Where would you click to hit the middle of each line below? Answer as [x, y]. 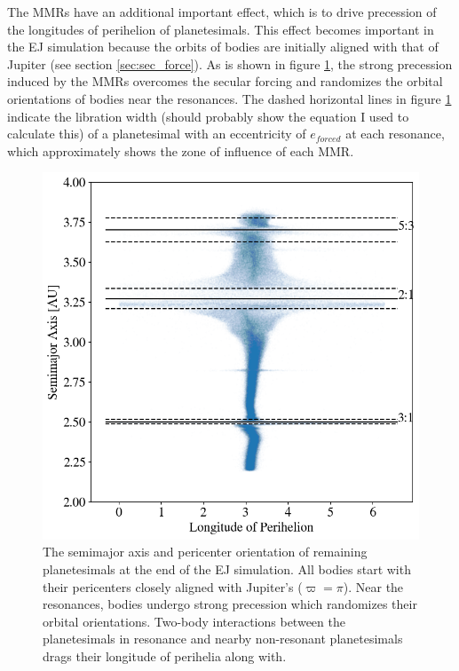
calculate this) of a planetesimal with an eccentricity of [157, 134]
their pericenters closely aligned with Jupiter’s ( [173, 586]
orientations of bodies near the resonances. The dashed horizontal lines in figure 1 [229, 98]
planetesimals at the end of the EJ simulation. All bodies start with [227, 569]
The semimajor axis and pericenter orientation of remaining [205, 552]
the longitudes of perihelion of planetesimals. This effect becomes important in [221, 29]
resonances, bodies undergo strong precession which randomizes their [230, 604]
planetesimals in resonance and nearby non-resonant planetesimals [223, 639]
